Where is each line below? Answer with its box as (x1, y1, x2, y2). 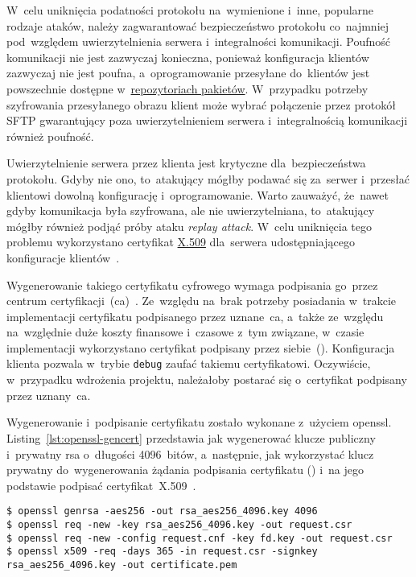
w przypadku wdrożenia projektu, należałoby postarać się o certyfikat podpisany (6, 371, 407, 388)
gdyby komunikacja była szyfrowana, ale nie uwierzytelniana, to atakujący (6, 202, 375, 219)
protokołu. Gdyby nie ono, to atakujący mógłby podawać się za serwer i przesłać (6, 170, 410, 187)
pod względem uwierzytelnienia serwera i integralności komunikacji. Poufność (6, 33, 390, 50)
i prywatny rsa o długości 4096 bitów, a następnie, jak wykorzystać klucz (6, 445, 374, 462)
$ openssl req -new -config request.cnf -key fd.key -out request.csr (6, 532, 393, 544)
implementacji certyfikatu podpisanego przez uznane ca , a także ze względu (6, 307, 384, 324)
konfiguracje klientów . (6, 249, 120, 266)
